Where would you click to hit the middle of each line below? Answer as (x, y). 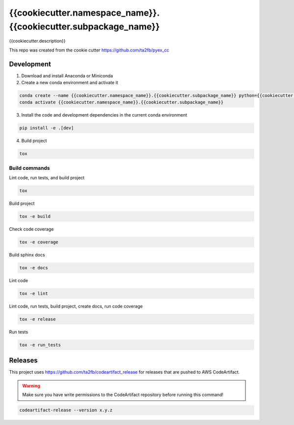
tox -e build (35, 216)
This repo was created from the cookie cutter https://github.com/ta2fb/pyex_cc (89, 50)
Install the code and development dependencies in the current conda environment (104, 115)
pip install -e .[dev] (47, 128)
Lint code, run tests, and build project (47, 178)
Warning (31, 386)
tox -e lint (34, 293)
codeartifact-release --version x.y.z (66, 410)
